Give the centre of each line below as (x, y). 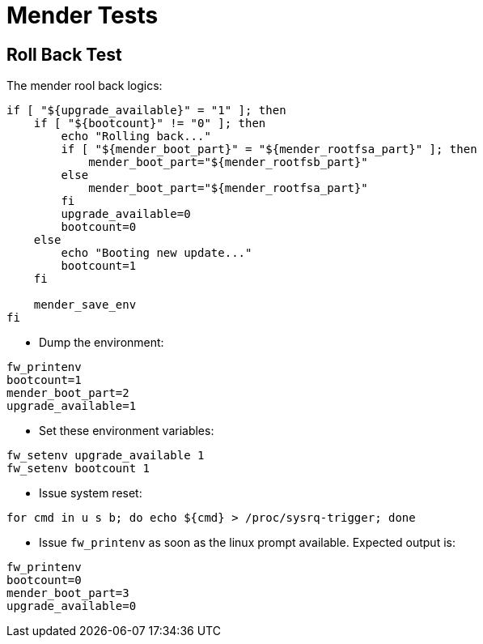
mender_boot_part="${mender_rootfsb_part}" (228, 162)
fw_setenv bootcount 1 (78, 469)
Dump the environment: (102, 343)
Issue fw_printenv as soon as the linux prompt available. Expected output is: (247, 543)
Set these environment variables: (127, 431)
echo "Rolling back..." (136, 136)
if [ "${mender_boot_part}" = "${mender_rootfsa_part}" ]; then (269, 149)
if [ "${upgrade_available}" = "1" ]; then (146, 111)
